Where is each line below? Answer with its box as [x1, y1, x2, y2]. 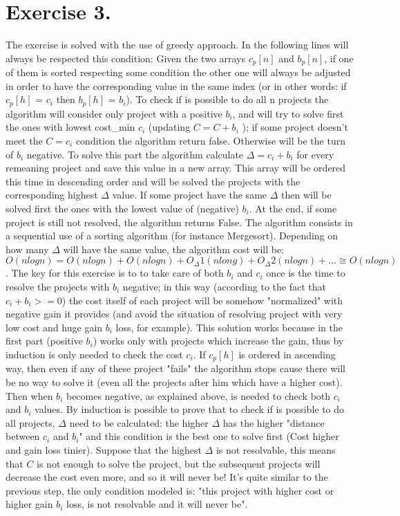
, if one [324, 50, 354, 65]
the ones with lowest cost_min [6, 120, 135, 134]
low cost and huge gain [6, 320, 103, 334]
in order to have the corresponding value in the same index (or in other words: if [6, 78, 347, 93]
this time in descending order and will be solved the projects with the [6, 174, 301, 188]
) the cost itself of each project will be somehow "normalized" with [61, 293, 343, 307]
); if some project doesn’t [242, 120, 348, 134]
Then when [6, 388, 53, 403]
